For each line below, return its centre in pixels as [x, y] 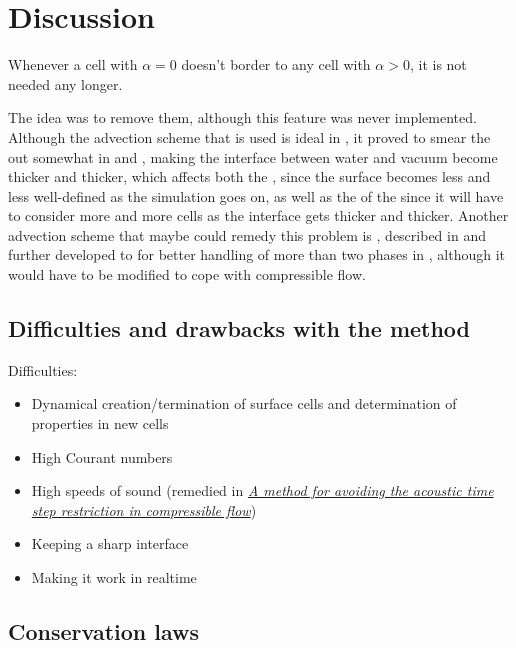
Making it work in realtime [114, 577]
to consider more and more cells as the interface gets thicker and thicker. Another [258, 215]
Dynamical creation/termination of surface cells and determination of [244, 403]
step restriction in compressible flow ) [144, 509]
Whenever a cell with [73, 64]
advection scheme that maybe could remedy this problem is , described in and [247, 234]
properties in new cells [100, 423]
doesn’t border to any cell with [276, 64]
